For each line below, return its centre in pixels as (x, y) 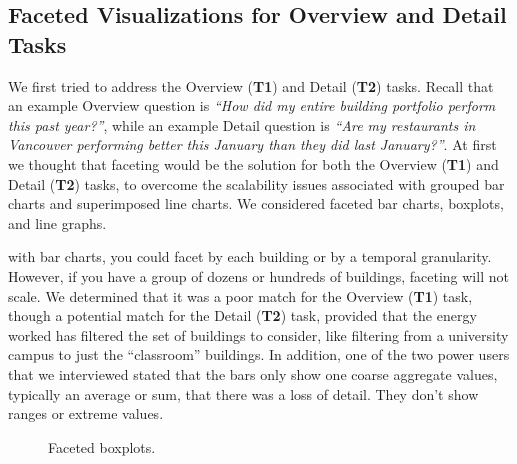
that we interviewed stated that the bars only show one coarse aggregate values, (253, 373)
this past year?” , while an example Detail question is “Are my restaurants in (242, 124)
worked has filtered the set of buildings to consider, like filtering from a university (258, 334)
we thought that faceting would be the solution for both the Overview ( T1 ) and (253, 163)
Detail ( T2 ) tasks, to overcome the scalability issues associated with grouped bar (256, 183)
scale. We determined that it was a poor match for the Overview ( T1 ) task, (240, 295)
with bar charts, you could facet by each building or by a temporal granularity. (250, 256)
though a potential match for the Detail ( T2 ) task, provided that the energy (242, 315)
